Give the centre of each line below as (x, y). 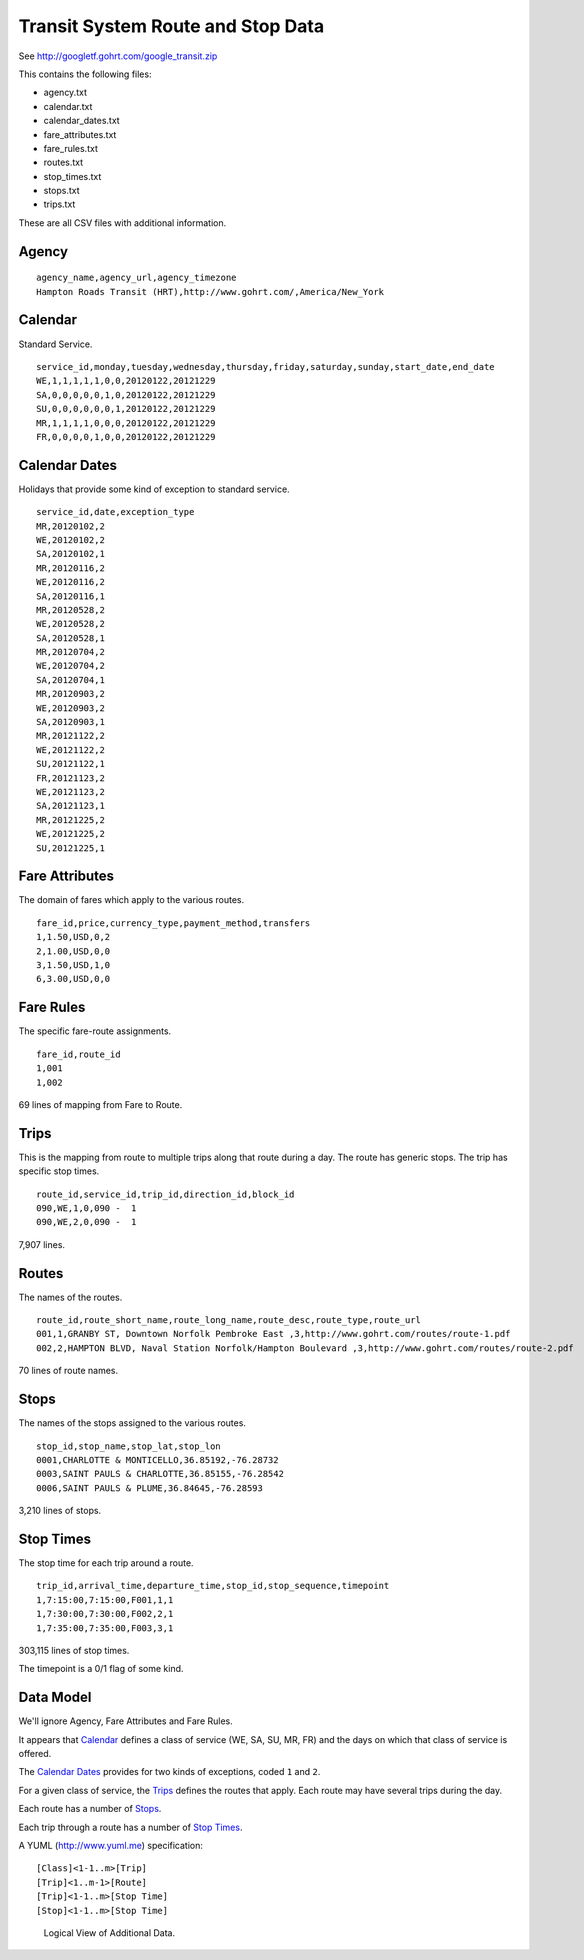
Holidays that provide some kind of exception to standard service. (154, 489)
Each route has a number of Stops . (90, 1809)
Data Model (55, 1697)
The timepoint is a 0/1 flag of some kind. (101, 1669)
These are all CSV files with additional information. (122, 222)
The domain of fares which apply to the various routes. (131, 900)
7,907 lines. (41, 1244)
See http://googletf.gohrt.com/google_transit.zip (118, 56)
